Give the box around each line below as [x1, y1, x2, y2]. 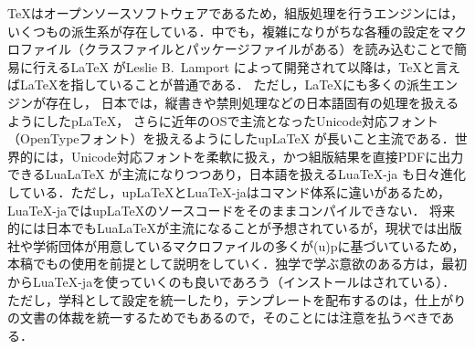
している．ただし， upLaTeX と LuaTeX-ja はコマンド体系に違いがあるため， [7, 182, 451, 201]
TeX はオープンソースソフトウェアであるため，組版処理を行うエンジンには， [7, 4, 464, 22]
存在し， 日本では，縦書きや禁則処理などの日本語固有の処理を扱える [45, 92, 459, 111]
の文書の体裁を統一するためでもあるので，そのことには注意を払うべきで [7, 308, 442, 327]
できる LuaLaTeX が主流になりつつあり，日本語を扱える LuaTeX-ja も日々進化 [7, 164, 466, 184]
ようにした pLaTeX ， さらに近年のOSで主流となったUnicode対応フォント [7, 111, 438, 130]
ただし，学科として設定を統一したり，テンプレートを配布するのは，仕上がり [7, 290, 467, 309]
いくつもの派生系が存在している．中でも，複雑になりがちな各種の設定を [7, 21, 442, 40]
